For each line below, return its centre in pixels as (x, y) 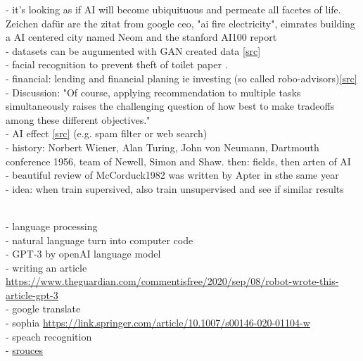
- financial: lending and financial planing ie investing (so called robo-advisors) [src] (181, 78)
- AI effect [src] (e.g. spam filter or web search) (107, 133)
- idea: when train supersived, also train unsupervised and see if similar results (175, 188)
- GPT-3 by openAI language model (83, 254)
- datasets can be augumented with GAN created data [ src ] (133, 50)
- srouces (25, 350)
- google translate (43, 309)
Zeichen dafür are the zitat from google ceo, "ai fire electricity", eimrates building (180, 23)
